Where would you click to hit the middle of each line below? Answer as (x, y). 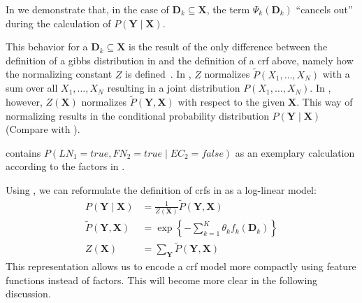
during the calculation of (58, 23)
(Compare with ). (43, 129)
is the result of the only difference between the (228, 47)
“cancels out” (324, 9)
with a (336, 74)
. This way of (325, 101)
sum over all (32, 88)
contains (23, 152)
